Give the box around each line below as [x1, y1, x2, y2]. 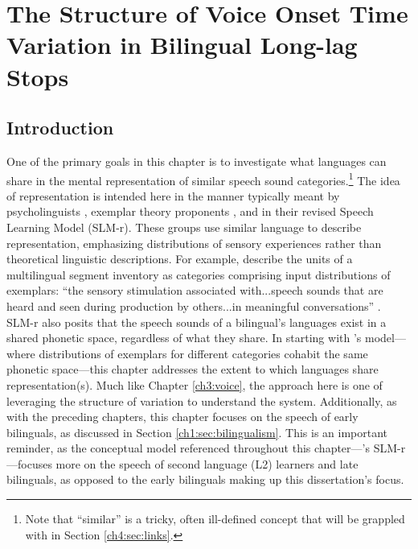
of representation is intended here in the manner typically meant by [6, 187, 340, 204]
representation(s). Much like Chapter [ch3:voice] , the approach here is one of [6, 376, 383, 393]
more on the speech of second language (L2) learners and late [55, 455, 359, 472]
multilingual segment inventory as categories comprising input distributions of [6, 266, 391, 283]
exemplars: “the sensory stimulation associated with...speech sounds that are [6, 282, 383, 299]
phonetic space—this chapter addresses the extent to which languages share [6, 361, 379, 378]
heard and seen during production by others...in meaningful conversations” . [6, 297, 381, 314]
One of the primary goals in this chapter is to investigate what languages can [6, 152, 387, 169]
